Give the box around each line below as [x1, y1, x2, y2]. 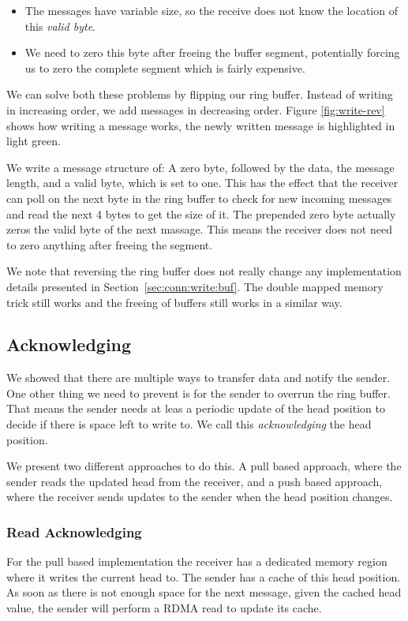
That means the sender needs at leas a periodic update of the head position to [6, 400, 385, 417]
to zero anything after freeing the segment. [6, 236, 213, 253]
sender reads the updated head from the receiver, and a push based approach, [6, 473, 383, 489]
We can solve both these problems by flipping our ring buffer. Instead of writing [6, 86, 393, 103]
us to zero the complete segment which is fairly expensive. [24, 59, 305, 76]
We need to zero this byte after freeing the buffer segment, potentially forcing [24, 44, 400, 61]
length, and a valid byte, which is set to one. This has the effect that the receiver [6, 174, 399, 191]
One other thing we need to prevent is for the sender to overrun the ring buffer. [6, 384, 391, 401]
